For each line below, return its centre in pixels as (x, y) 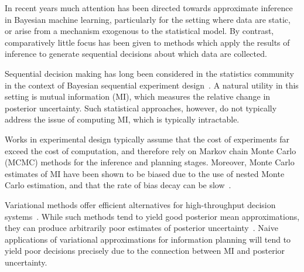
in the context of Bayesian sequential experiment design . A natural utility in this (152, 85)
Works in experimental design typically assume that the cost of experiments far (147, 139)
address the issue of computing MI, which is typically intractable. (122, 119)
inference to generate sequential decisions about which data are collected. (136, 54)
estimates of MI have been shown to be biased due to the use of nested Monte (145, 173)
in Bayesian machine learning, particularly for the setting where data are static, (148, 19)
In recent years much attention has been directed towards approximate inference (149, 8)
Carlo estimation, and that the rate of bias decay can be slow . (118, 185)
